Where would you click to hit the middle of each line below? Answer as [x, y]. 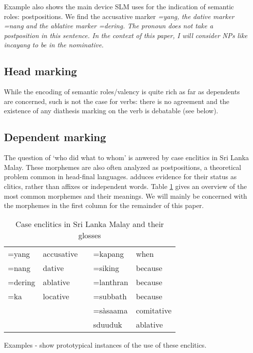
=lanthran [111, 282]
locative [56, 296]
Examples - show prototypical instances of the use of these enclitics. [105, 344]
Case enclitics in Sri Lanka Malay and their [90, 224]
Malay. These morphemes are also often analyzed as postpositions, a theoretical [123, 167]
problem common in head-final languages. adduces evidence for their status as [120, 176]
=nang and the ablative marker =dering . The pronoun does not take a [109, 26]
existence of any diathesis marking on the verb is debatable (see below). [111, 111]
